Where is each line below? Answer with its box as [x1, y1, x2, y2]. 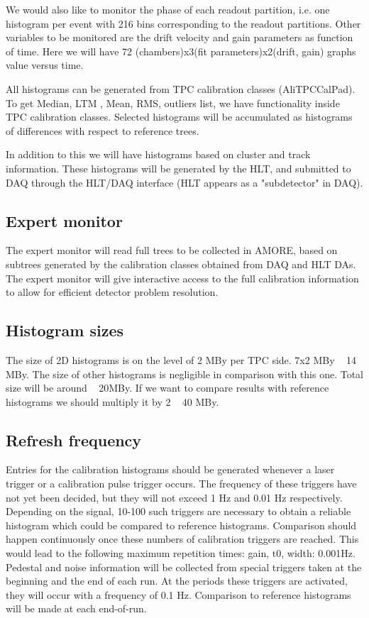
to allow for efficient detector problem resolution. [6, 285, 219, 299]
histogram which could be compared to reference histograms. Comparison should [6, 517, 357, 532]
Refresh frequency [6, 429, 142, 451]
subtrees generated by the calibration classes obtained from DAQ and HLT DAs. [6, 256, 356, 271]
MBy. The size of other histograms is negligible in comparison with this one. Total [6, 366, 363, 381]
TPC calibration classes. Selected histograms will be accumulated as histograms [6, 109, 353, 124]
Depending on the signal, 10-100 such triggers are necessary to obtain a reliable [6, 504, 351, 519]
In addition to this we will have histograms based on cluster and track [6, 147, 311, 162]
